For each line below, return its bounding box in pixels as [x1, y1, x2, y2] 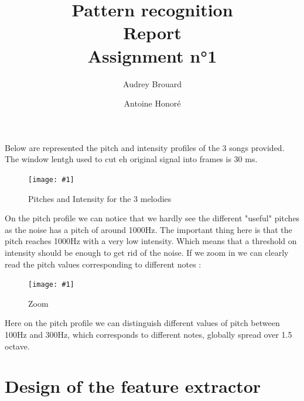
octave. [5, 340, 30, 352]
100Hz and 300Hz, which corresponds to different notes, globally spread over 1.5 [5, 328, 292, 340]
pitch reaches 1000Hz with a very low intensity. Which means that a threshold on [5, 235, 297, 247]
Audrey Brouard [123, 77, 182, 90]
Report [123, 20, 182, 44]
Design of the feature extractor [5, 374, 261, 398]
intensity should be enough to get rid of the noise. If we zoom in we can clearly [5, 246, 289, 258]
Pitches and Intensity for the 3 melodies [28, 192, 172, 204]
